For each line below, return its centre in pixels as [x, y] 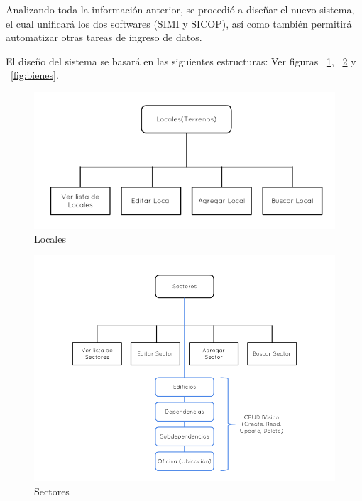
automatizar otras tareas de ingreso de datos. [104, 37]
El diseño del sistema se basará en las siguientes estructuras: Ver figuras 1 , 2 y [181, 61]
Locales [50, 238]
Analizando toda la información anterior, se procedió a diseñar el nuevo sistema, [180, 9]
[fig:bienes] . [35, 75]
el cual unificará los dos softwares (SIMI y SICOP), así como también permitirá [179, 23]
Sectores [52, 491]
